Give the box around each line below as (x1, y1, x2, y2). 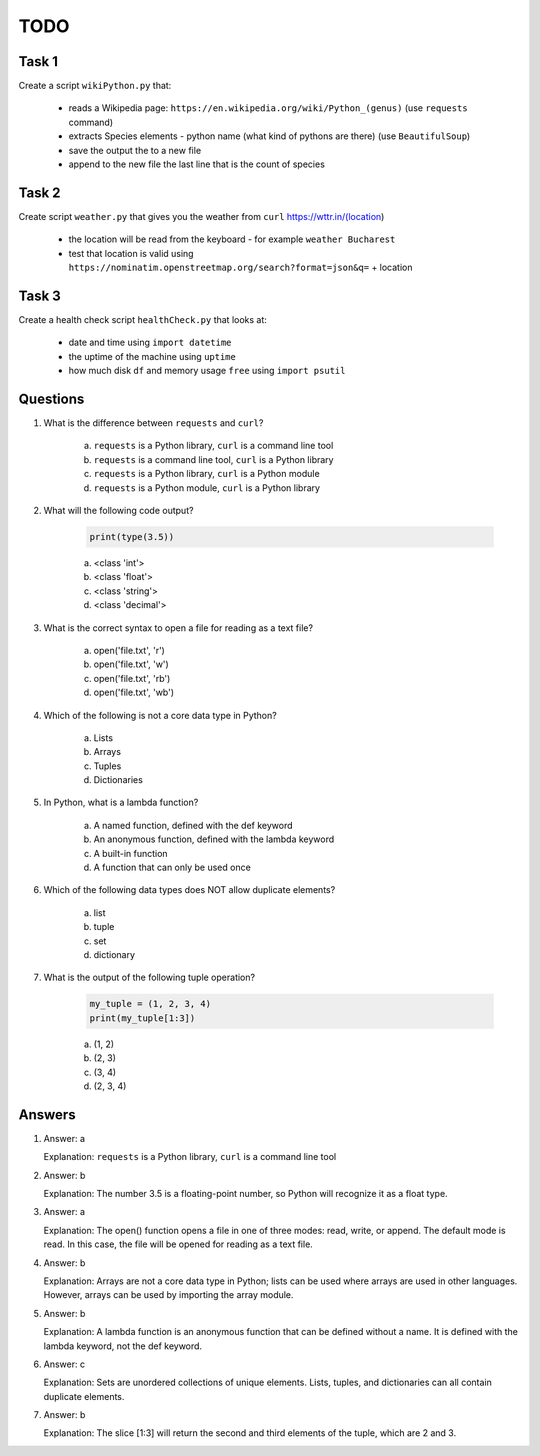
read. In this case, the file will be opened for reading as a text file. (43, 1238, 314, 1250)
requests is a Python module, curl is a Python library (93, 481, 320, 494)
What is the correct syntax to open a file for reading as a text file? (43, 621, 314, 634)
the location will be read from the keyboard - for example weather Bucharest (68, 233, 396, 245)
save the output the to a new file (68, 144, 202, 156)
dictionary (93, 948, 135, 960)
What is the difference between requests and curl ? (43, 417, 264, 429)
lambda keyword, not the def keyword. (43, 1340, 203, 1352)
